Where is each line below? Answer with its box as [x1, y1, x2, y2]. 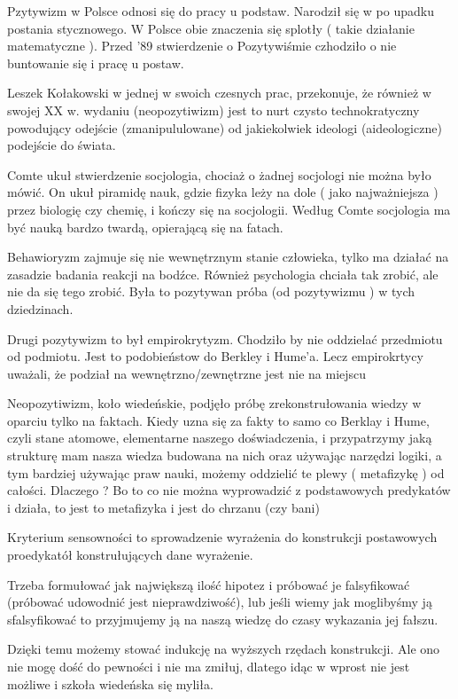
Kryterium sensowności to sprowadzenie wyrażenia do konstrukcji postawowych [7, 528, 438, 546]
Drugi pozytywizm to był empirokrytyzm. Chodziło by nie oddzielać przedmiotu [7, 329, 443, 348]
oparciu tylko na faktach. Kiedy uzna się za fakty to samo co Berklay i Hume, [7, 411, 430, 429]
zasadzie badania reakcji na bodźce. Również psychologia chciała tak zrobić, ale [7, 264, 439, 283]
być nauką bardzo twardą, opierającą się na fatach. [7, 217, 283, 236]
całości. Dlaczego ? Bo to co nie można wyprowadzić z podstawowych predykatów [7, 481, 451, 499]
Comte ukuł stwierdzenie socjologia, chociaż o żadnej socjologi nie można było [7, 165, 431, 184]
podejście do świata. [7, 136, 116, 154]
